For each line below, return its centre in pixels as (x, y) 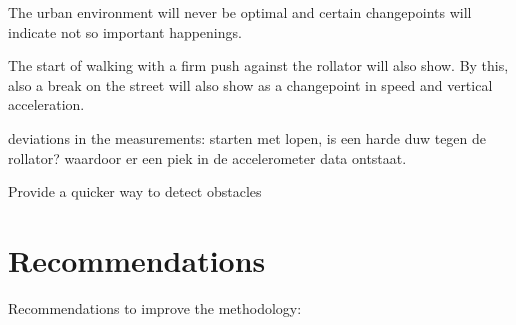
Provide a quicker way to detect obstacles (135, 191)
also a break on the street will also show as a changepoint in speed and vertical (250, 84)
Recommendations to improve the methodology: (155, 307)
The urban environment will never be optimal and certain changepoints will (240, 12)
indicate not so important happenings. (125, 31)
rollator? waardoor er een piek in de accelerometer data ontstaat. (207, 157)
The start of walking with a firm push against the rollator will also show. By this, (258, 65)
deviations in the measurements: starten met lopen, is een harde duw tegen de (247, 137)
